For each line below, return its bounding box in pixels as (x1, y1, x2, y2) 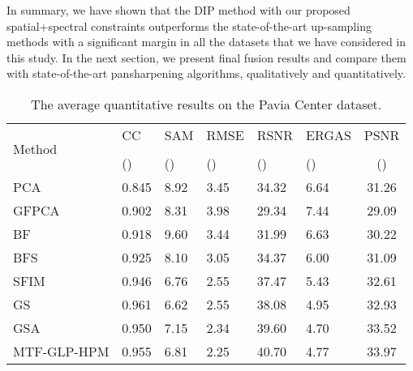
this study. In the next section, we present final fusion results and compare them (6, 49, 407, 66)
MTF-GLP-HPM (13, 341, 110, 360)
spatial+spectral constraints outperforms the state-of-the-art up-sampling (6, 17, 372, 34)
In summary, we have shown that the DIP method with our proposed (6, 2, 351, 18)
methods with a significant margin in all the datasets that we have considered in (6, 33, 407, 50)
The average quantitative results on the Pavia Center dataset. (31, 94, 382, 113)
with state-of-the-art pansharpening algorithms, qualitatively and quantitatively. (6, 65, 406, 82)
